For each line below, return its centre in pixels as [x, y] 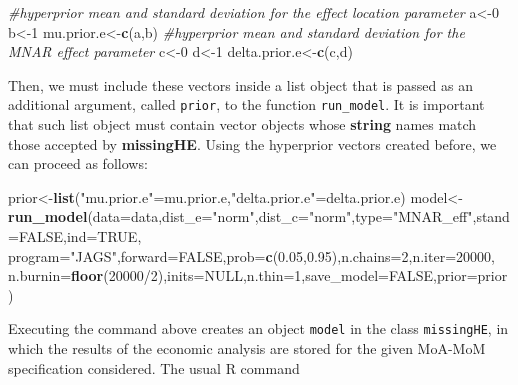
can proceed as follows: [78, 163]
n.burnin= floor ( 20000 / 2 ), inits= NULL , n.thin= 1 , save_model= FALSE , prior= [243, 275]
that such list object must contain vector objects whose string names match [242, 124]
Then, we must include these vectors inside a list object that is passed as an [240, 84]
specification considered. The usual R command [154, 367]
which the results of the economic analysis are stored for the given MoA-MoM [247, 348]
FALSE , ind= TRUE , [80, 236]
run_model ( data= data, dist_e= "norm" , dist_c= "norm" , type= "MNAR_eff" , [242, 216]
